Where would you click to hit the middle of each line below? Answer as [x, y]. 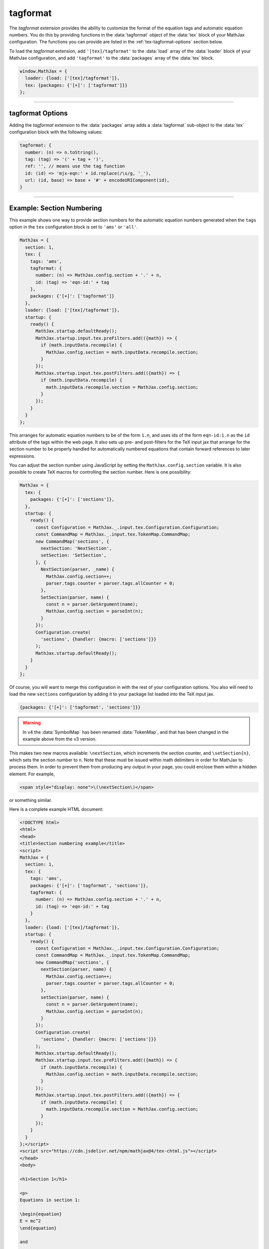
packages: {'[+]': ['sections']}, [72, 499]
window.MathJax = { [43, 71]
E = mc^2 [30, 1221]
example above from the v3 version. [60, 739]
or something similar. [31, 800]
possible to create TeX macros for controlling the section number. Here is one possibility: [100, 472]
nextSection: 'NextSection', [76, 548]
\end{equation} [38, 1228]
